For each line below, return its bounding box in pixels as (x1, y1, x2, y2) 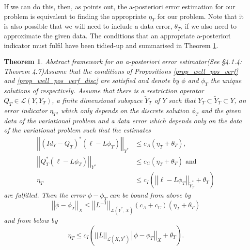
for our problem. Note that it (157, 11, 244, 21)
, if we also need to (181, 21, 237, 31)
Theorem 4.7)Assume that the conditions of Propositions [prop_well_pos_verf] (4, 66, 238, 76)
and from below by (4, 215, 58, 225)
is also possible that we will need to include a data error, (4, 21, 172, 31)
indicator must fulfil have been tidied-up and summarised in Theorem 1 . (4, 40, 219, 50)
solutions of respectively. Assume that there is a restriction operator (4, 85, 204, 96)
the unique (210, 75, 242, 85)
